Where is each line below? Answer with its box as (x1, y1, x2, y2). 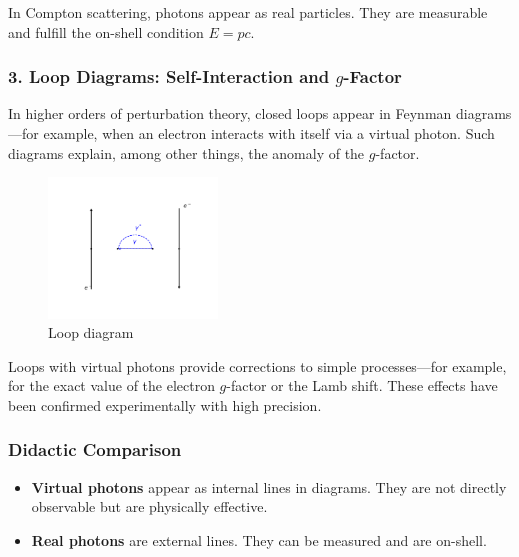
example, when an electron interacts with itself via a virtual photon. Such (43, 123, 495, 143)
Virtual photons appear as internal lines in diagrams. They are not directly (31, 476, 507, 497)
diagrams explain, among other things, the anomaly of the (8, 142, 365, 163)
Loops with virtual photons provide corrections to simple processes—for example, (8, 355, 507, 376)
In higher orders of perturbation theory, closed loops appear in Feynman (8, 103, 452, 124)
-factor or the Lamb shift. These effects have (226, 375, 498, 396)
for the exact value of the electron (8, 375, 215, 396)
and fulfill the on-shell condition (8, 21, 204, 42)
